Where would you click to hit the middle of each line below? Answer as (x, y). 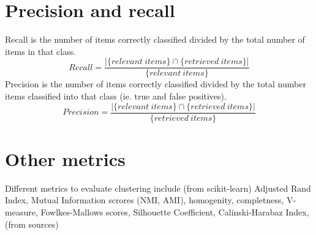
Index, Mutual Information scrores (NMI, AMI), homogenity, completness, (145, 200)
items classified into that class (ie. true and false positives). (116, 96)
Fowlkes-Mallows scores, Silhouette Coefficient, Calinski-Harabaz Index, (175, 211)
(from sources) (32, 224)
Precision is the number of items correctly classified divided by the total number (156, 84)
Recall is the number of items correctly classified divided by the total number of (155, 39)
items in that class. (41, 51)
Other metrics (65, 158)
